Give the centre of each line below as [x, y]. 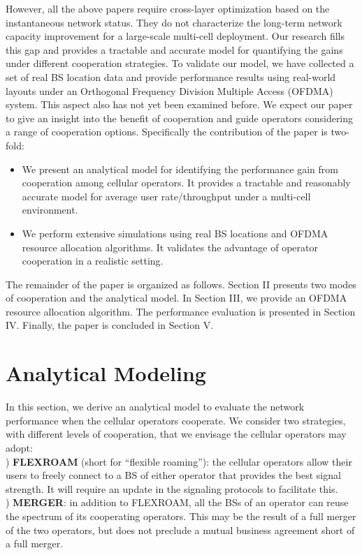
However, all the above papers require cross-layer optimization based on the [168, 8]
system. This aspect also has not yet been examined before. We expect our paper [179, 104]
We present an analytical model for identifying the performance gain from [180, 169]
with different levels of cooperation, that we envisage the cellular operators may [176, 434]
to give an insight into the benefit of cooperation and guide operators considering [180, 118]
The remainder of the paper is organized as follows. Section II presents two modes [181, 284]
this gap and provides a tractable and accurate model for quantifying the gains [174, 49]
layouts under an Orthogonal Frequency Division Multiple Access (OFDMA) [169, 90]
